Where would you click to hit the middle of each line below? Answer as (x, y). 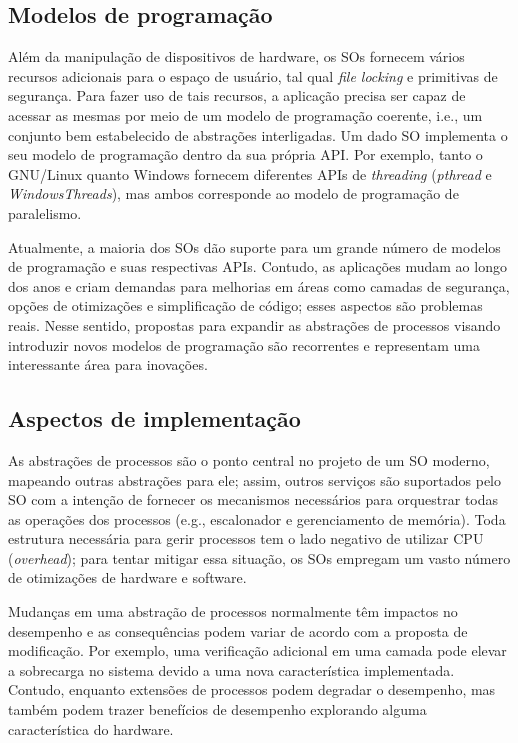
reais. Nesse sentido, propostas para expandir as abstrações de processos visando (254, 324)
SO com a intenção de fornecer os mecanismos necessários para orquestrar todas (253, 499)
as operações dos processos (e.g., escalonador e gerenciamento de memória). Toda (257, 518)
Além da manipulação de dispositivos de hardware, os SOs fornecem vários (236, 56)
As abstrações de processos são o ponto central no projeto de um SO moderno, (249, 459)
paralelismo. (45, 212)
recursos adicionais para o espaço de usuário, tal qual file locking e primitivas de (253, 75)
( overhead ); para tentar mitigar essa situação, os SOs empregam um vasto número (259, 557)
